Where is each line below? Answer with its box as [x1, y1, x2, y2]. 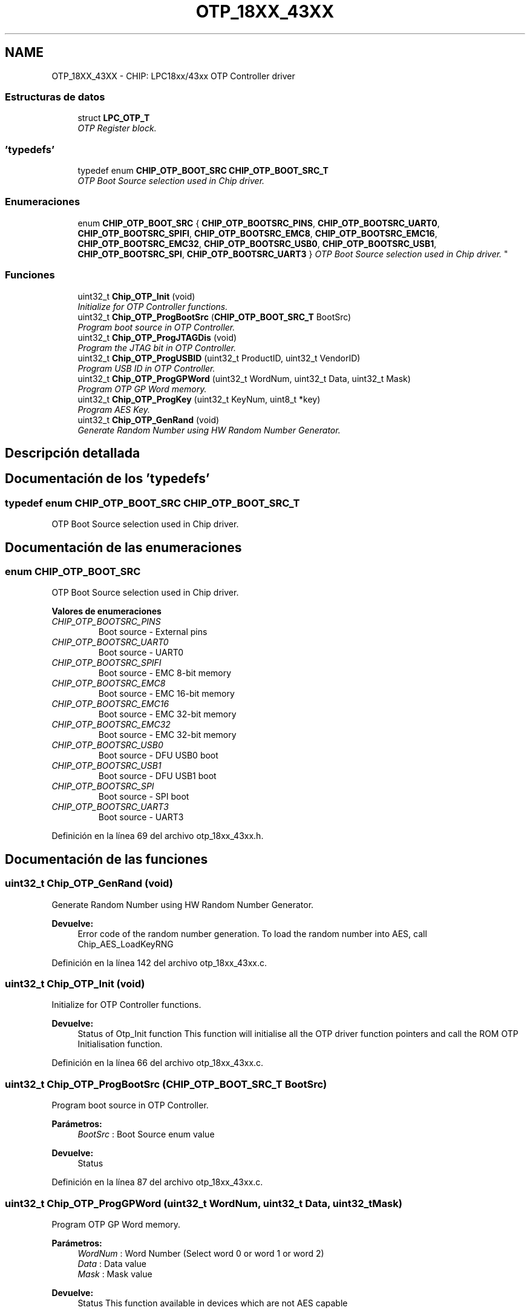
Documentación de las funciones [5, 851, 208, 867]
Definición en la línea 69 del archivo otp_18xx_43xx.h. [51, 831, 264, 841]
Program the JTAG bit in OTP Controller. [77, 342, 237, 353]
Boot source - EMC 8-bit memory [98, 668, 232, 679]
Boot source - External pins [98, 627, 208, 637]
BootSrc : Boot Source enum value [77, 1129, 215, 1140]
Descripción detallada [5, 446, 140, 461]
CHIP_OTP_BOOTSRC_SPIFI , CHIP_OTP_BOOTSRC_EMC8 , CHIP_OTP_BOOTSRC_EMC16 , [77, 228, 437, 239]
